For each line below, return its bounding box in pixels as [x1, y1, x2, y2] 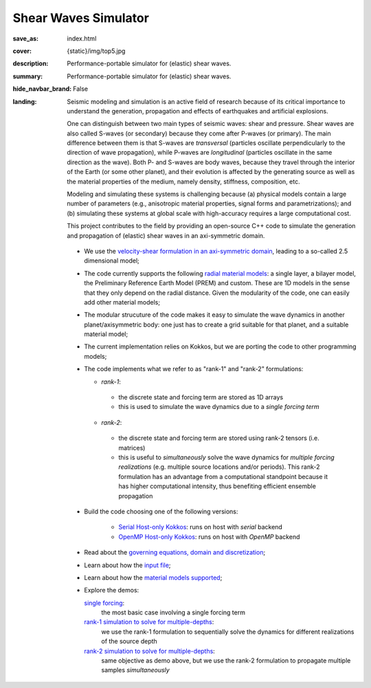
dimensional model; [84, 256, 140, 265]
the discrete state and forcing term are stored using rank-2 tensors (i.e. [118, 434, 319, 443]
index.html [67, 34, 97, 43]
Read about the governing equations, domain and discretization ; [84, 548, 266, 557]
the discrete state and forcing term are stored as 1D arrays [118, 393, 284, 401]
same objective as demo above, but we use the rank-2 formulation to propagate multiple [101, 656, 351, 665]
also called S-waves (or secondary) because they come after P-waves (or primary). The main [67, 129, 331, 137]
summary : [12, 72, 43, 80]
